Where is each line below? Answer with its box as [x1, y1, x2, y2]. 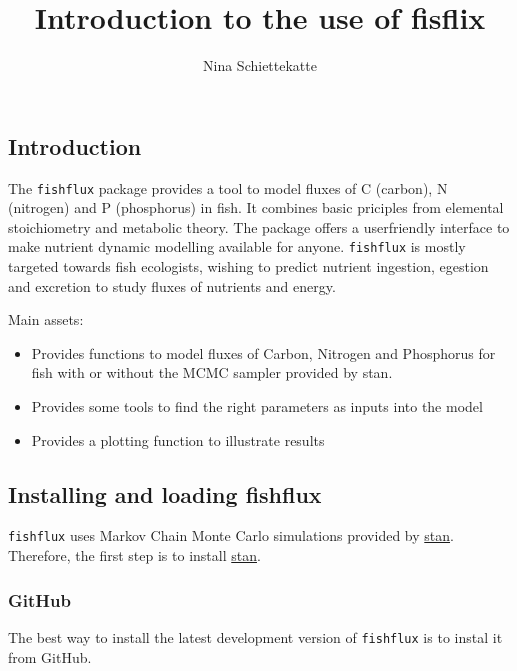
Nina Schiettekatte [203, 55, 317, 76]
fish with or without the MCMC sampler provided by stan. [31, 362, 393, 383]
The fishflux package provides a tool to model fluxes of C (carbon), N [8, 177, 448, 198]
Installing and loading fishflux [8, 478, 322, 509]
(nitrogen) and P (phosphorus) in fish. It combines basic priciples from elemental [8, 197, 504, 218]
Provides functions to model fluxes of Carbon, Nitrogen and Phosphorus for [31, 342, 496, 363]
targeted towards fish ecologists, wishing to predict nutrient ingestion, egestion [8, 256, 489, 277]
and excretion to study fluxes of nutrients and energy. [8, 275, 336, 296]
